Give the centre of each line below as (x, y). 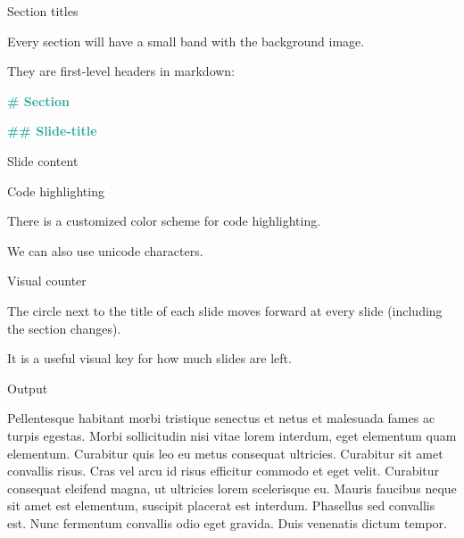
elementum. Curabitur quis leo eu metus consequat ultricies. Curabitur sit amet (225, 453)
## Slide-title (52, 131)
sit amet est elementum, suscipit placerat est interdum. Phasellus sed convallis (221, 505)
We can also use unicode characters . (105, 250)
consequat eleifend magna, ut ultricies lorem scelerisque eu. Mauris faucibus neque (232, 488)
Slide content (43, 160)
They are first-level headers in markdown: (121, 71)
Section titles (43, 11)
